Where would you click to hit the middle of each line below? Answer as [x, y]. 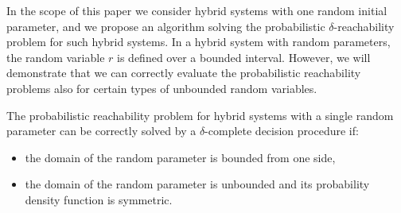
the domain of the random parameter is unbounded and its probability [197, 184]
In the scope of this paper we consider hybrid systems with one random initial [197, 10]
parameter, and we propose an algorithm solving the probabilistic [166, 26]
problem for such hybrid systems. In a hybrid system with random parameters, [199, 42]
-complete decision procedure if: [282, 131]
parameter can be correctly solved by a [101, 131]
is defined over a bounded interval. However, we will [244, 57]
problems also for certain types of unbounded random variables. [162, 88]
